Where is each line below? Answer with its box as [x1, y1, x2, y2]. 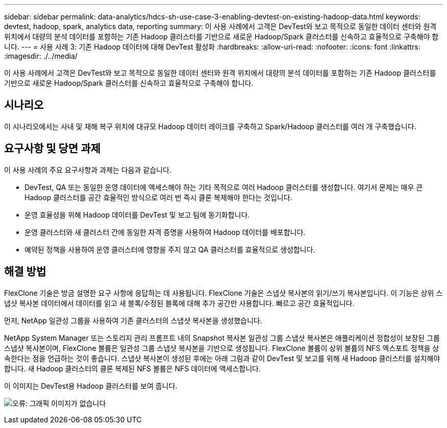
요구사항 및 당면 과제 [4, 142, 101, 155]
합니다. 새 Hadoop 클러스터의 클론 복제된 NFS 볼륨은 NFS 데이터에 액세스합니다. [4, 364, 261, 373]
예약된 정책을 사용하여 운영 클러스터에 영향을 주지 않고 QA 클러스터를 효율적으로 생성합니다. [24, 245, 315, 254]
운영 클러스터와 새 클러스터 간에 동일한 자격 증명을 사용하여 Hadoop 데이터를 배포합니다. [24, 227, 306, 236]
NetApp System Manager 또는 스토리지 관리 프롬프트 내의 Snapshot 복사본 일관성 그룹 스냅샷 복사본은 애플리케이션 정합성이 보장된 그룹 [4, 333, 440, 342]
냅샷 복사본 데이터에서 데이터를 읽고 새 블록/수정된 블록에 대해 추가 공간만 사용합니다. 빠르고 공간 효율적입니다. [4, 298, 355, 307]
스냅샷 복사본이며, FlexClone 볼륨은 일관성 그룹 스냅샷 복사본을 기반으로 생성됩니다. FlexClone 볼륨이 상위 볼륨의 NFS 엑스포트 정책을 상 [4, 343, 439, 352]
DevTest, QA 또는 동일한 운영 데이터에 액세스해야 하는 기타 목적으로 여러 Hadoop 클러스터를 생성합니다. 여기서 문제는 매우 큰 [24, 182, 423, 192]
